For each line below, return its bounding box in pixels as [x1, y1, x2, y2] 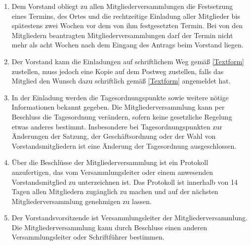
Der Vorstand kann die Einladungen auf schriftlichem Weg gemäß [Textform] [11, 56, 244, 66]
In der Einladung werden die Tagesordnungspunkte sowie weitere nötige [11, 92, 229, 102]
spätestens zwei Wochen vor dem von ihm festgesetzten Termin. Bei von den [11, 20, 243, 31]
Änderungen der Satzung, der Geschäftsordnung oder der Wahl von [11, 131, 216, 141]
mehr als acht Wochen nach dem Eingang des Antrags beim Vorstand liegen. [11, 40, 244, 50]
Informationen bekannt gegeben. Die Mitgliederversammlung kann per [11, 102, 225, 112]
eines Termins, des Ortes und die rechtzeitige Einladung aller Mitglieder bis [11, 10, 240, 21]
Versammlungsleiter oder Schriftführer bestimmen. [11, 232, 165, 242]
